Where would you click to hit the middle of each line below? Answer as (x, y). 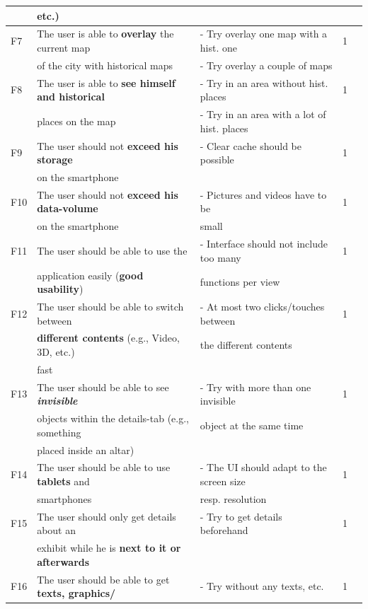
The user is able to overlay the (105, 34)
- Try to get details (241, 516)
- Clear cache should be (251, 145)
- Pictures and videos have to (263, 194)
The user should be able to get (103, 579)
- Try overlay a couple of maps (266, 65)
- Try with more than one (255, 387)
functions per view (240, 282)
